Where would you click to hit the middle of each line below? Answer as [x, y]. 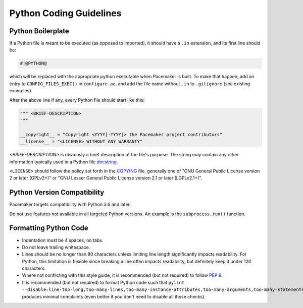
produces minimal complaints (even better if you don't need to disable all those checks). [114, 296]
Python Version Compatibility [57, 192]
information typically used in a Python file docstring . [64, 162]
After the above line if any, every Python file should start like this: [77, 100]
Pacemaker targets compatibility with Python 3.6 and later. [70, 205]
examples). [21, 91]
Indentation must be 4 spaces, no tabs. [63, 240]
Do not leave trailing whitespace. [56, 247]
